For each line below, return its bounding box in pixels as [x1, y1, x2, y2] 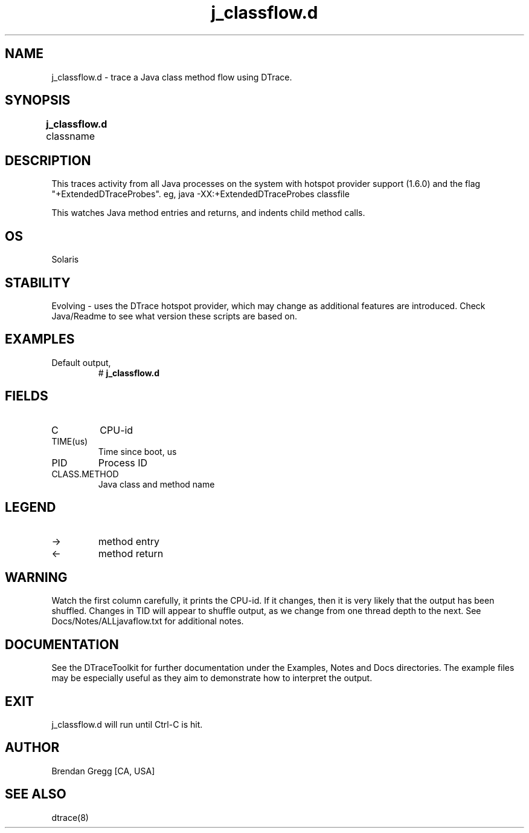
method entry [98, 535, 159, 547]
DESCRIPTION [5, 152, 91, 168]
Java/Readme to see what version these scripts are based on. [51, 310, 297, 321]
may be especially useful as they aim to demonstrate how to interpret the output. [51, 673, 373, 684]
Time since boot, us [98, 446, 177, 457]
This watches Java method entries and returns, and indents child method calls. [51, 207, 365, 218]
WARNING [5, 569, 68, 585]
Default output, [51, 357, 111, 368]
